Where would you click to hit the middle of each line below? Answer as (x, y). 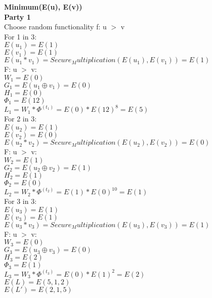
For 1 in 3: (20, 36)
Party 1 (17, 16)
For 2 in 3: (20, 119)
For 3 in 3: (20, 201)
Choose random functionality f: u (55, 27)
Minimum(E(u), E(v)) (43, 7)
